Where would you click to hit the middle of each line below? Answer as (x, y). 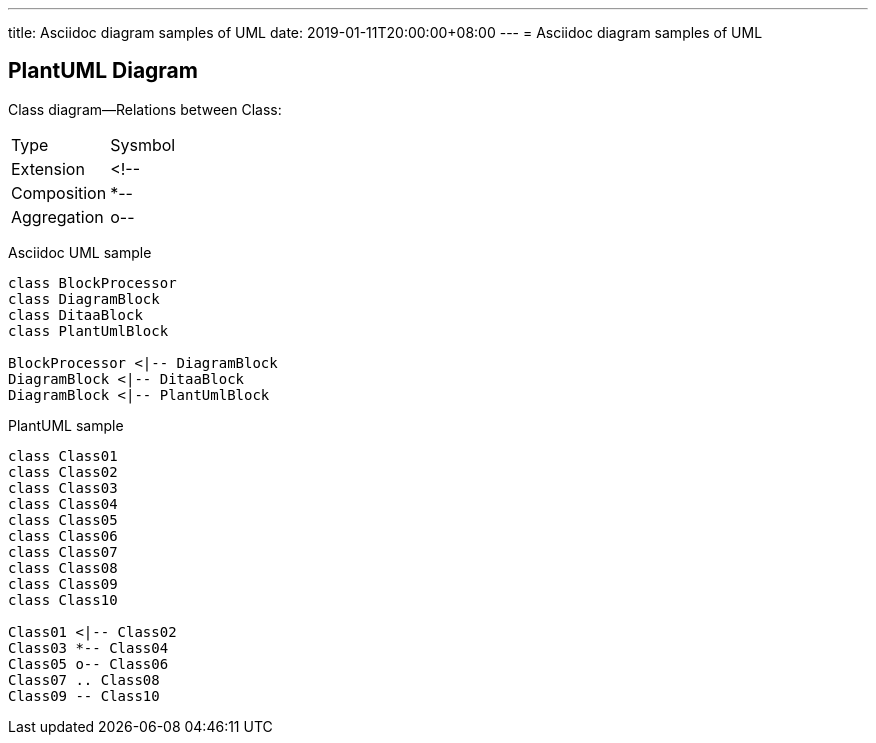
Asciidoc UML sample (80, 252)
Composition (59, 192)
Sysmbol (143, 144)
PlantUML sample (66, 425)
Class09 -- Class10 (84, 695)
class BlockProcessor (92, 282)
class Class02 (63, 471)
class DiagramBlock (84, 298)
